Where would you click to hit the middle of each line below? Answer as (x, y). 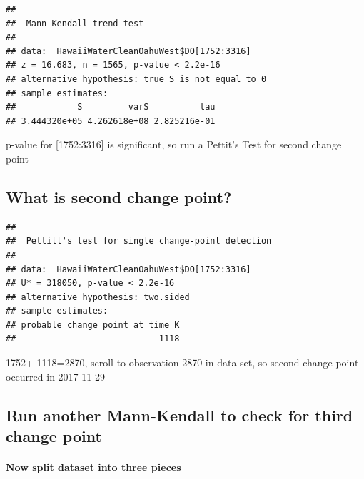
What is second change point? (119, 196)
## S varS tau (111, 107)
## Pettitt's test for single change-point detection (139, 241)
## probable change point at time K (93, 325)
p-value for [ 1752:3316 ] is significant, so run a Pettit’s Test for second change (174, 144)
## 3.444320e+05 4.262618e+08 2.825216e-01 (111, 121)
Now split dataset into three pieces (93, 467)
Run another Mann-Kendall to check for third (180, 414)
